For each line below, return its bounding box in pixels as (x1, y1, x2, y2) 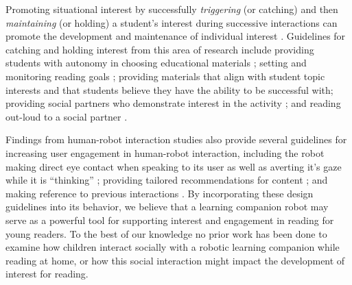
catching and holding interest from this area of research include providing (5, 42, 314, 56)
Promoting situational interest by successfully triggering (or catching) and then (5, 2, 338, 16)
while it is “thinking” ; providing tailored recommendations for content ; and (5, 173, 328, 187)
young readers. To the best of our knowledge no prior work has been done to (5, 226, 327, 240)
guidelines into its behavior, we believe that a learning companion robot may (5, 199, 329, 214)
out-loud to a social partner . (5, 109, 128, 123)
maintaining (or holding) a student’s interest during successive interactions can (5, 15, 338, 29)
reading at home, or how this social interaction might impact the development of (5, 253, 345, 267)
